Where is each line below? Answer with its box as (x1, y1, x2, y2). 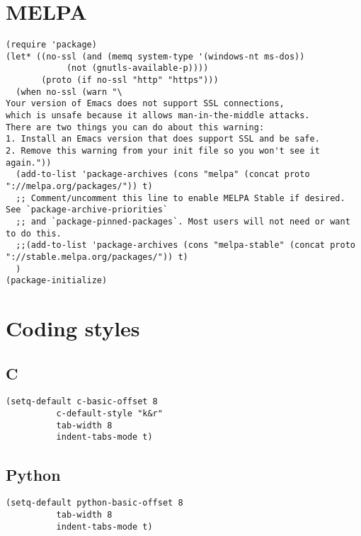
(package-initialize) (6, 275, 108, 286)
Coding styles (6, 314, 140, 343)
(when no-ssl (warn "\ (16, 86, 122, 97)
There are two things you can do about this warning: (6, 122, 265, 132)
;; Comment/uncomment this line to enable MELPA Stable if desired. (16, 193, 345, 203)
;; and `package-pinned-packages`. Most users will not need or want (16, 216, 350, 227)
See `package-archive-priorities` (6, 205, 168, 215)
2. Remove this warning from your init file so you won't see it (6, 146, 320, 156)
